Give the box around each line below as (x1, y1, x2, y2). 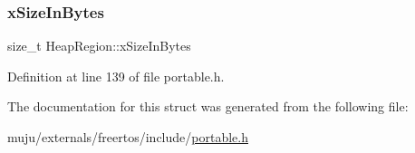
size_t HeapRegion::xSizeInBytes (7, 36, 191, 55)
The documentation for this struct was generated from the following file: (7, 97, 409, 116)
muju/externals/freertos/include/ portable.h (7, 128, 248, 146)
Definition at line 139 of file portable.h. (7, 66, 225, 85)
